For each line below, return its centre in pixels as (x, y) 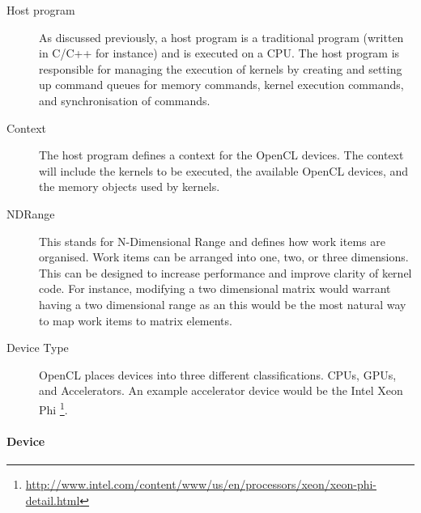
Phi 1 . (53, 408)
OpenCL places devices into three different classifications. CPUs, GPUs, (218, 374)
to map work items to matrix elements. (136, 320)
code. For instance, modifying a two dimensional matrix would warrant (215, 288)
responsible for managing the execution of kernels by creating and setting (221, 68)
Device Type (38, 348)
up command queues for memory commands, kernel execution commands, (221, 85)
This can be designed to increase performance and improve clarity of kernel (225, 272)
